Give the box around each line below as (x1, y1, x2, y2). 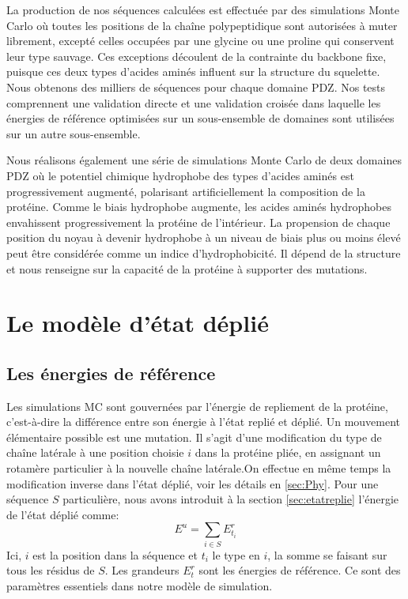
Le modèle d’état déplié (6, 307, 269, 339)
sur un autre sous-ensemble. (6, 125, 141, 141)
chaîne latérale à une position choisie (6, 444, 184, 461)
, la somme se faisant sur (267, 546, 387, 563)
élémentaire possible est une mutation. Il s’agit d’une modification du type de (6, 428, 382, 445)
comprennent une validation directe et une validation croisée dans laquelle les (6, 94, 381, 111)
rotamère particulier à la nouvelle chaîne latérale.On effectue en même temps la (6, 460, 391, 477)
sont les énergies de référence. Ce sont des (198, 562, 401, 578)
